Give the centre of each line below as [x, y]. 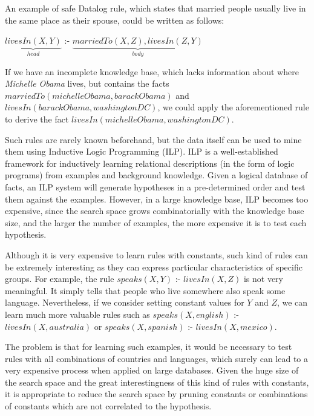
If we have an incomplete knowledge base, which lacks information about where [152, 71]
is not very [263, 279]
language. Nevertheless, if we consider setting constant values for [125, 302]
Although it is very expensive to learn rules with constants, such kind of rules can [156, 254]
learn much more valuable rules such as [77, 314]
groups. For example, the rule [60, 279]
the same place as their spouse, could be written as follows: [115, 20]
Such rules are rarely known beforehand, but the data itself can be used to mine [153, 139]
